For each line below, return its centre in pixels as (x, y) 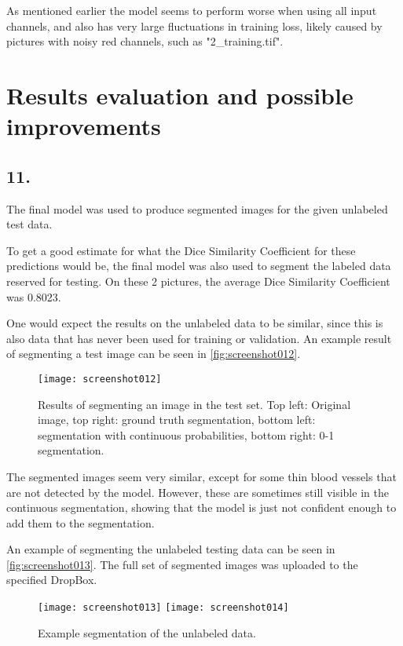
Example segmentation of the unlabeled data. (147, 632)
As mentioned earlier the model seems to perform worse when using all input (192, 10)
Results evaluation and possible (180, 95)
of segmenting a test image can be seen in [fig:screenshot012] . (154, 354)
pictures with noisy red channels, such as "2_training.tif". (145, 41)
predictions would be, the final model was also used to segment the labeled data (199, 266)
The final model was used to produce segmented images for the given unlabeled (197, 208)
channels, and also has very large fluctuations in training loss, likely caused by (194, 26)
